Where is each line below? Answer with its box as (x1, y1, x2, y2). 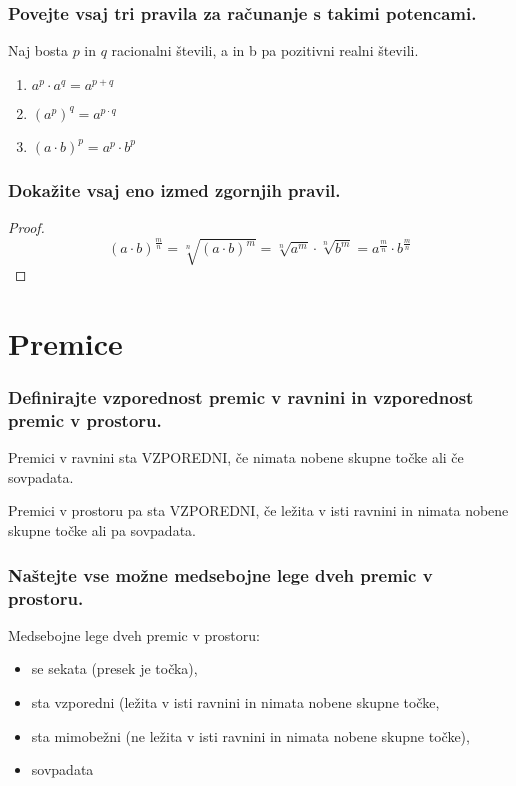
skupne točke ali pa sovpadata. (8, 520, 196, 541)
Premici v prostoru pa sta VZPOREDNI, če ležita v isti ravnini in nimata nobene (8, 500, 509, 521)
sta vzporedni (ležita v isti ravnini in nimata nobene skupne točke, (31, 691, 440, 712)
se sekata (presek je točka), (31, 658, 198, 679)
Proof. (8, 217, 45, 238)
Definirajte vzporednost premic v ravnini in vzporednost (8, 385, 474, 410)
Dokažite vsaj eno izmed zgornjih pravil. (8, 177, 341, 202)
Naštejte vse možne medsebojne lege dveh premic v (8, 562, 433, 587)
